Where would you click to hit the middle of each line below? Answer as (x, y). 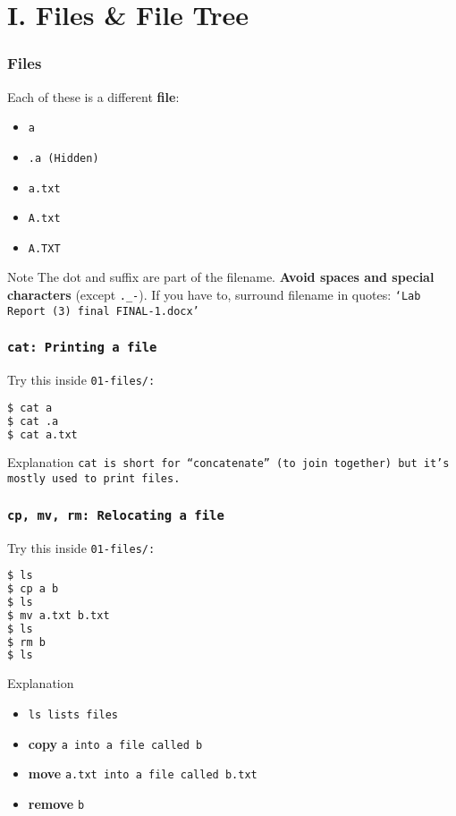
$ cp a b (33, 589)
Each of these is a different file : (93, 96)
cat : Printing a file (82, 348)
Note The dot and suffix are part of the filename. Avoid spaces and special (221, 277)
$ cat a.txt (42, 434)
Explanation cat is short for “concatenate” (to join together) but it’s (228, 462)
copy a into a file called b (115, 743)
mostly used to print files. (94, 479)
